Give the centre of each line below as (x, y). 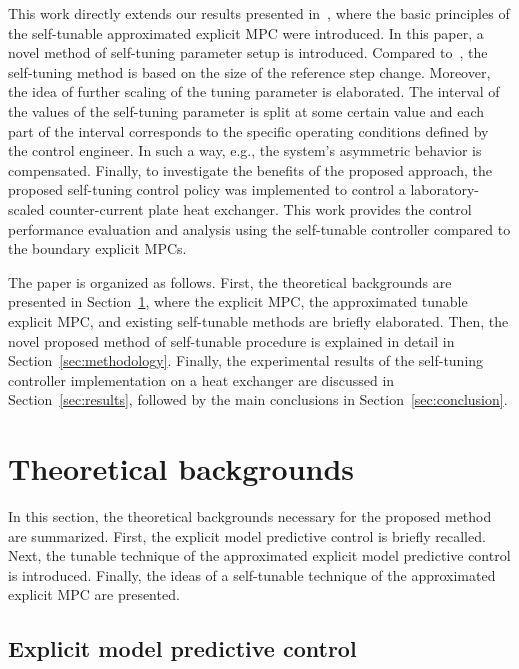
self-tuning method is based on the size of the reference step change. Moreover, (249, 71)
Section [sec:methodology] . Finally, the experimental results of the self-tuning (246, 360)
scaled (26, 208)
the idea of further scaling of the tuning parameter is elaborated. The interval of (254, 91)
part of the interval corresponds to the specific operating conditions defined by (248, 130)
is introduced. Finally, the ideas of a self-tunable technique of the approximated (252, 574)
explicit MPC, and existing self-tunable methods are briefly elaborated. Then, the (258, 320)
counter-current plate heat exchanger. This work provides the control (260, 208)
